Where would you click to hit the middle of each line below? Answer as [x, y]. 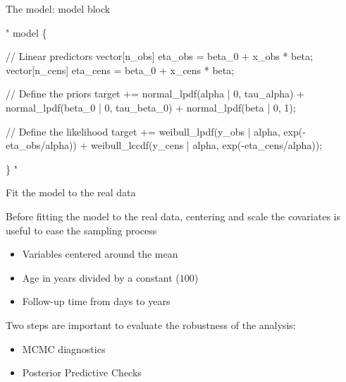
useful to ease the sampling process [81, 230]
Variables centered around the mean [100, 254]
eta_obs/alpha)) [41, 145]
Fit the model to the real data [71, 192]
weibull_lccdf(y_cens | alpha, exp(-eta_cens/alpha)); [207, 145]
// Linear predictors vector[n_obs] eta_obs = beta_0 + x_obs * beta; [159, 56]
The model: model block [58, 8]
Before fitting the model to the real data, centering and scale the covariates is [173, 216]
